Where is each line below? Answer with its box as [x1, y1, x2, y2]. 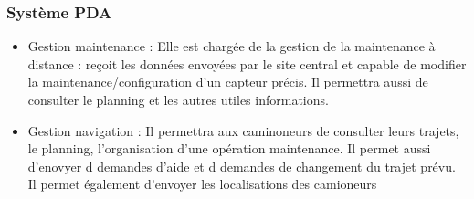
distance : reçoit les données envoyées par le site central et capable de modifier [27, 54, 467, 73]
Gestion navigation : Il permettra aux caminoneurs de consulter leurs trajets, [27, 120, 459, 140]
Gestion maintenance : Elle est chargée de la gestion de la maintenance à [27, 37, 436, 56]
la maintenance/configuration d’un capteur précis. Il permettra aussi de [27, 72, 428, 91]
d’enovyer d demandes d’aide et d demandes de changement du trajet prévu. [27, 156, 456, 175]
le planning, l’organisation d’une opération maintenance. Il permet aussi [27, 139, 431, 158]
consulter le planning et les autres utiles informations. [27, 90, 329, 109]
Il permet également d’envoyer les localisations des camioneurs [27, 174, 377, 194]
